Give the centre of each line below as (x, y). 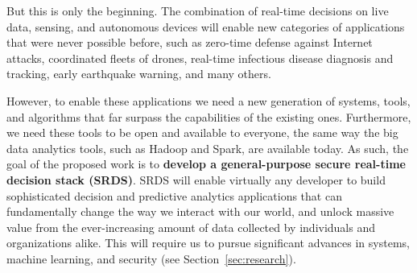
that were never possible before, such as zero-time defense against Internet (190, 42)
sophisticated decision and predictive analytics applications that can (174, 195)
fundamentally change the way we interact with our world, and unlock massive (200, 211)
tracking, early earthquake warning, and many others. (139, 74)
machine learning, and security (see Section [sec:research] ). (151, 258)
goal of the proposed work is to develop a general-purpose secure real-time (206, 164)
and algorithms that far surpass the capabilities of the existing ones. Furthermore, (209, 116)
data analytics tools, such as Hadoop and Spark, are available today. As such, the (208, 148)
